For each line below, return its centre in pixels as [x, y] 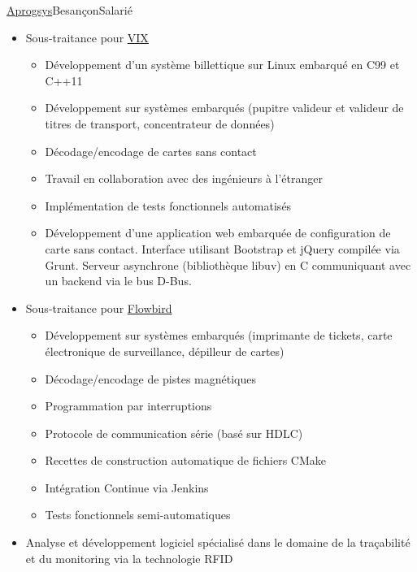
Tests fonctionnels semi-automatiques [138, 515]
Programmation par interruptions [128, 406]
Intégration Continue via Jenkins [127, 487]
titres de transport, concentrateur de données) [160, 123]
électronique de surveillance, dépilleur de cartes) [165, 351]
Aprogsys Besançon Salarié [69, 10]
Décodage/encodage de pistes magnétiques [150, 378]
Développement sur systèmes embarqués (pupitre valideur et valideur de [224, 108]
